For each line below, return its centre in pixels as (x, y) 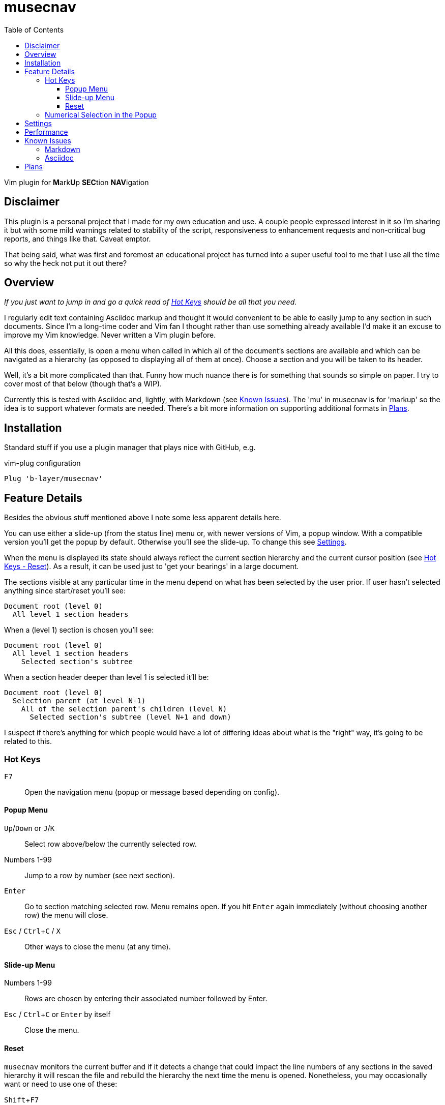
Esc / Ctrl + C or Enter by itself (57, 1014)
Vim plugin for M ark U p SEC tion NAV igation (77, 182)
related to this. (28, 741)
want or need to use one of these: (61, 1084)
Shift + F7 (22, 1099)
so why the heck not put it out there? (66, 263)
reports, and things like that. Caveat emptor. (78, 238)
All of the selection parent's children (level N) (124, 709)
